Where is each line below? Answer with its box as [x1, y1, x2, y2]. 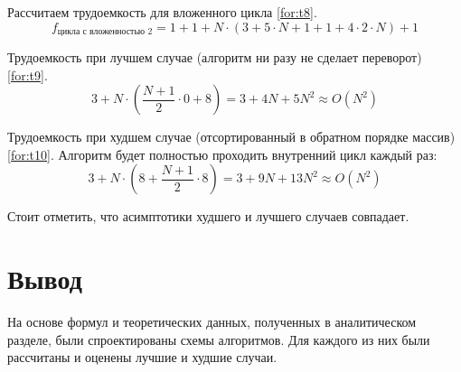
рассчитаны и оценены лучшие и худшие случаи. [7, 348, 278, 367]
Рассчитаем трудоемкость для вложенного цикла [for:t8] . [7, 3, 317, 21]
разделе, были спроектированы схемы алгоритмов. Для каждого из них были [7, 330, 430, 349]
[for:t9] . [7, 65, 48, 84]
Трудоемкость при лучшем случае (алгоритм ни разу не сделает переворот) [7, 48, 422, 67]
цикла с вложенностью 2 [57, 27, 153, 37]
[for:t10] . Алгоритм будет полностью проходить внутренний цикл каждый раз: [7, 144, 437, 163]
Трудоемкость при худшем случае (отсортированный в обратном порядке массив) [7, 127, 456, 146]
